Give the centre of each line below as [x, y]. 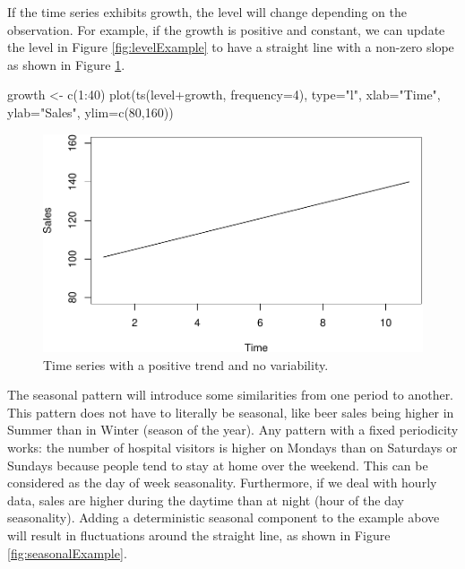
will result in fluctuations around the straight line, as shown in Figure [199, 535]
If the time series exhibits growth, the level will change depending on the [207, 12]
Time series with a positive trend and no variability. [186, 364]
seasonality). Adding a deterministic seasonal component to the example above [224, 517]
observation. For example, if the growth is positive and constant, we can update [226, 29]
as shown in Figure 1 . [66, 64]
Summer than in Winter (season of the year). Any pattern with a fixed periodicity [233, 430]
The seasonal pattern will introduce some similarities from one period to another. [231, 395]
